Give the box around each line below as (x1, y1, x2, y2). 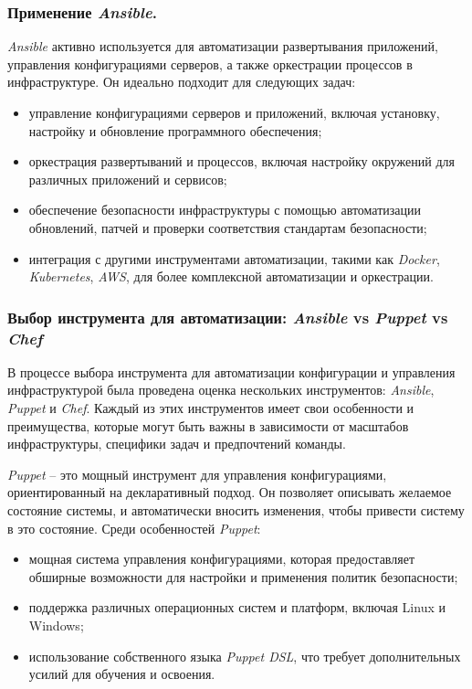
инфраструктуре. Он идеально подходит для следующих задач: (7, 72, 356, 91)
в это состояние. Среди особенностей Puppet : (7, 518, 261, 537)
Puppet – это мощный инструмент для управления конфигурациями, (7, 464, 387, 483)
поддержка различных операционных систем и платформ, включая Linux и (28, 598, 446, 617)
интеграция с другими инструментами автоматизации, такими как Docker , (28, 249, 440, 268)
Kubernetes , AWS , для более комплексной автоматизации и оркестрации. (28, 267, 434, 286)
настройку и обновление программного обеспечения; (28, 121, 322, 140)
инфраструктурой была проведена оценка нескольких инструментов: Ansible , (7, 380, 435, 399)
